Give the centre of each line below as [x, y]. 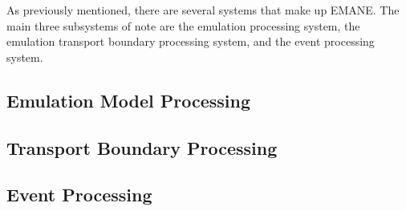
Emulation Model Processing [128, 100]
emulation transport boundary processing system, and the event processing [191, 41]
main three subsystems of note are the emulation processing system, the [183, 25]
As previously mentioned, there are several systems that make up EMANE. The [203, 10]
